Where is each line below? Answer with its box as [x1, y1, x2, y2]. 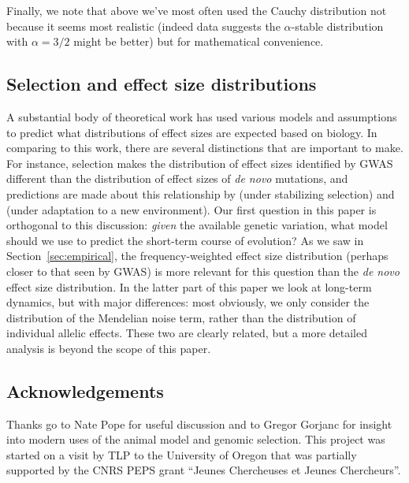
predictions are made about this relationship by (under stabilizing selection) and [6, 185, 395, 202]
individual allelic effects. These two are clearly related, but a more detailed [6, 325, 367, 341]
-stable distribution [291, 17, 384, 34]
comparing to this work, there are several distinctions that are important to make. [6, 139, 403, 156]
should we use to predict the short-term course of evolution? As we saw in [6, 232, 364, 248]
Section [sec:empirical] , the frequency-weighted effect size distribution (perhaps [6, 247, 389, 264]
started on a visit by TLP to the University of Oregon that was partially [6, 446, 357, 463]
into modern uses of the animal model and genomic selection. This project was [6, 431, 385, 448]
